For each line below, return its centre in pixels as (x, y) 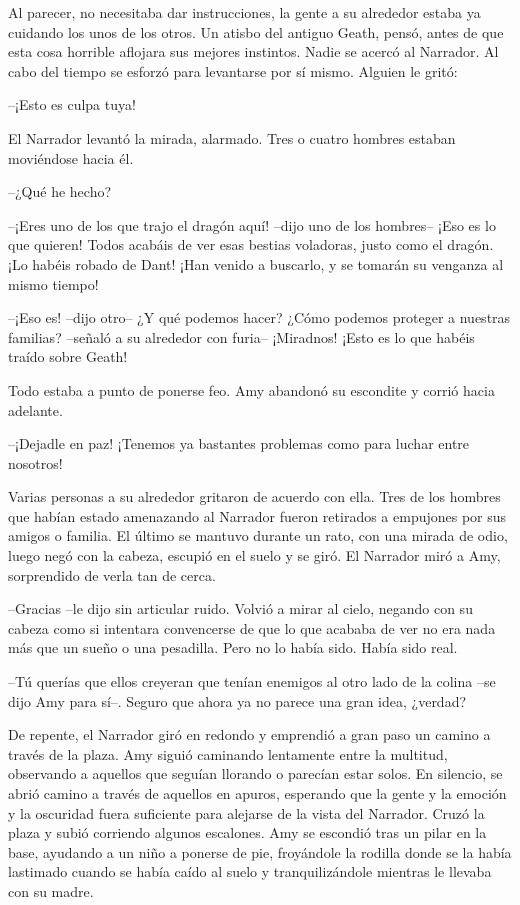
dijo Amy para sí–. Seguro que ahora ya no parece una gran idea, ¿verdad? (237, 700)
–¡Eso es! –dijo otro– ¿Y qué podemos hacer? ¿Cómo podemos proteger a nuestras (259, 317)
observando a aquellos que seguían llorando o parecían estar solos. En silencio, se (255, 773)
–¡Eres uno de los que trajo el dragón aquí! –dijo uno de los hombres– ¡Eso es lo (252, 224)
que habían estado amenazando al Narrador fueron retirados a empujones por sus (257, 515)
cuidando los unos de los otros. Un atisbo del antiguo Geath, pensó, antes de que (256, 31)
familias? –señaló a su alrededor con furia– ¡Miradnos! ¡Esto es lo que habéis (241, 336)
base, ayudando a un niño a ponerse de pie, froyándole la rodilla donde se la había (260, 851)
